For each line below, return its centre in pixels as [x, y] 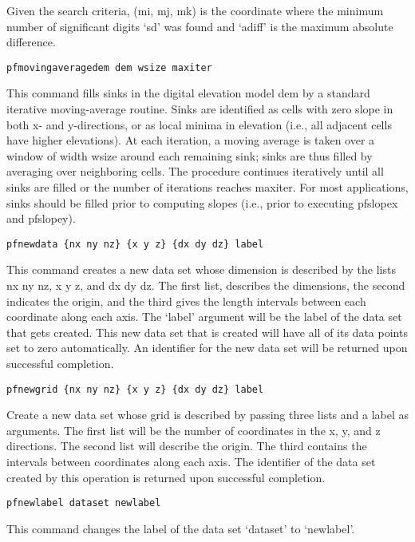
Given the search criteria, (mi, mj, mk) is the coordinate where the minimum [195, 10]
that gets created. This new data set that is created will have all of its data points [207, 332]
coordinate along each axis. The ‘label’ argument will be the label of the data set [204, 316]
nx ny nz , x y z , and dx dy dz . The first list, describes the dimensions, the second [206, 285]
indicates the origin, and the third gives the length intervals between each [186, 301]
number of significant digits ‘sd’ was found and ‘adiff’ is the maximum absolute [200, 26]
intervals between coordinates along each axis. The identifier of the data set [191, 462]
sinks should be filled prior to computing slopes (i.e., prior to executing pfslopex [202, 202]
